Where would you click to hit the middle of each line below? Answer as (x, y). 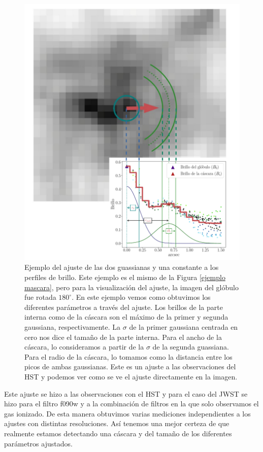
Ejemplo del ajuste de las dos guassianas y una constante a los (122, 267)
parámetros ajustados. (38, 443)
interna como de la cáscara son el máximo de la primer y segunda (126, 317)
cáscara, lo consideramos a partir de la (84, 347)
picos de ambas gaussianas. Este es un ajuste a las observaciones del (130, 367)
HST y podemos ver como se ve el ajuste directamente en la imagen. (131, 376)
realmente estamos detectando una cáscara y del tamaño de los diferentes (118, 433)
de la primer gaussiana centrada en (184, 327)
